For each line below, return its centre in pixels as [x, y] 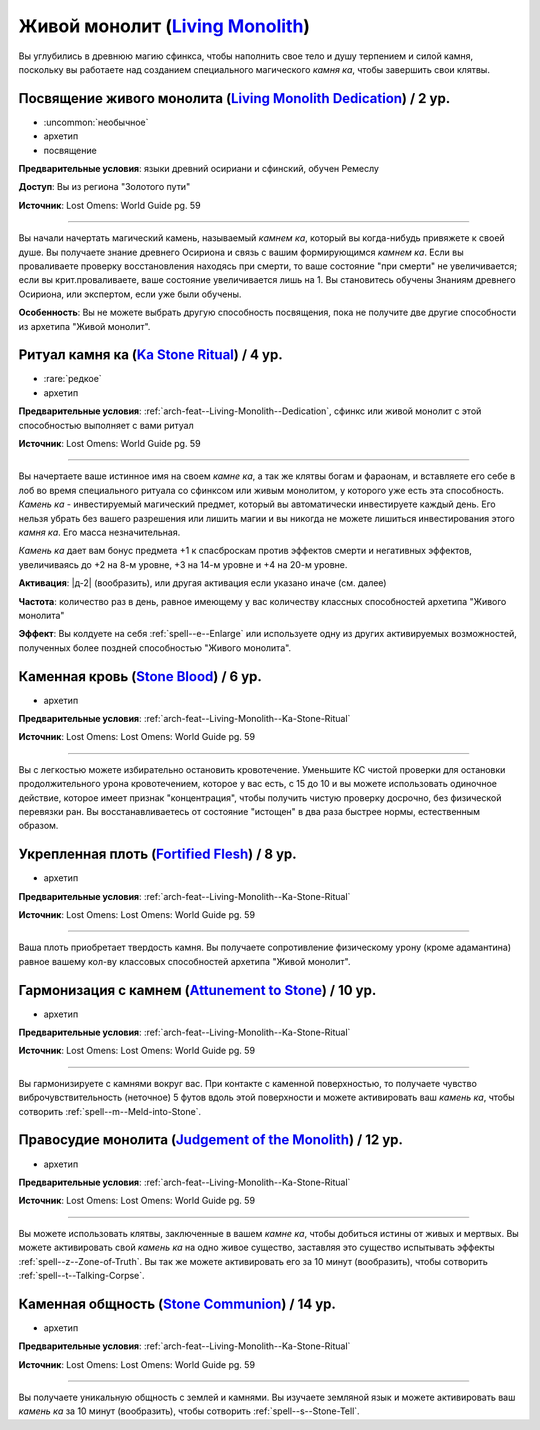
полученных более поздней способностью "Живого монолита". [155, 647]
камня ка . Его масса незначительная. [99, 532]
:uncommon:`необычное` [96, 122]
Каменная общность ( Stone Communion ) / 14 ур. [177, 1303]
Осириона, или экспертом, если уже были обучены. [130, 294]
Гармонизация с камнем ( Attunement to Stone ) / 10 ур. [197, 990]
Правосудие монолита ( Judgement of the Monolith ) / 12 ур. [211, 1140]
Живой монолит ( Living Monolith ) [164, 26]
